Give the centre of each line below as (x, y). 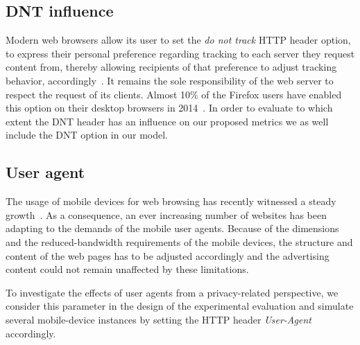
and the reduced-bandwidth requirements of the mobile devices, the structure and (179, 241)
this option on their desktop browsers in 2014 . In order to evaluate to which (169, 108)
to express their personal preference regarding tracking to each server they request (180, 53)
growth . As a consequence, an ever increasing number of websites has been (166, 214)
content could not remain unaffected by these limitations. (127, 269)
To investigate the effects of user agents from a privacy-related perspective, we (172, 292)
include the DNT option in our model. (87, 135)
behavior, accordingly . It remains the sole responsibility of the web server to (170, 80)
